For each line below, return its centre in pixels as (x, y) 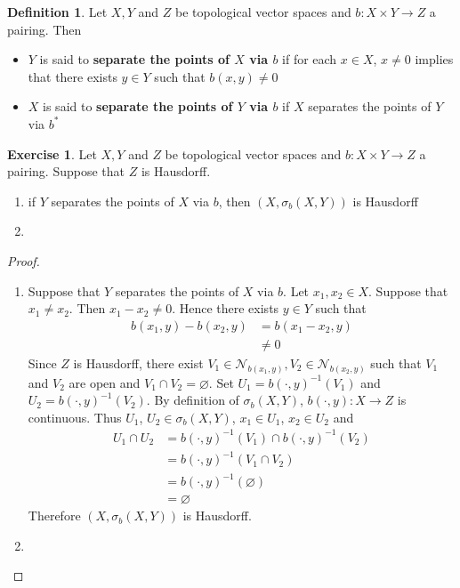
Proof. (24, 260)
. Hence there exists (226, 308)
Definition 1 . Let (57, 12)
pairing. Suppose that (66, 171)
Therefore (54, 516)
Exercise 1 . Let (52, 153)
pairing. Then (44, 29)
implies (434, 59)
